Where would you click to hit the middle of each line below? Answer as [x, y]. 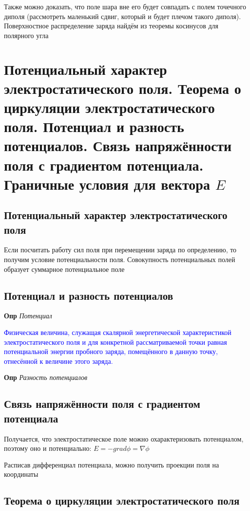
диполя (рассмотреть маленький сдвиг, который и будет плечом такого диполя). [123, 16]
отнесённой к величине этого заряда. [58, 361]
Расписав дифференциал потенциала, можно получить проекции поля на [112, 464]
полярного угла [26, 35]
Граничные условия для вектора [107, 184]
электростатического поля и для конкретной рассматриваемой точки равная [115, 342]
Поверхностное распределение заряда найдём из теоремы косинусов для [111, 26]
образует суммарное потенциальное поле [64, 269]
